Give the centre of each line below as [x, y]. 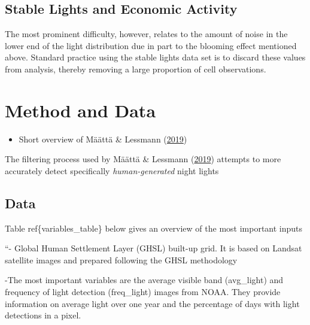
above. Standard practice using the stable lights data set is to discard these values [155, 57]
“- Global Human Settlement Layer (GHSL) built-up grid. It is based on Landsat [154, 248]
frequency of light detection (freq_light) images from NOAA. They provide [143, 292]
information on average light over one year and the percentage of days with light [152, 303]
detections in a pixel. [43, 315]
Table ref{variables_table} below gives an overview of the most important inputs [154, 228]
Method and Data [80, 110]
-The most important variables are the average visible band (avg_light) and [144, 280]
